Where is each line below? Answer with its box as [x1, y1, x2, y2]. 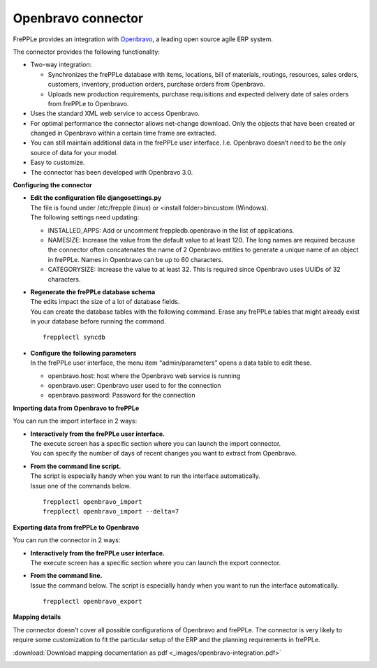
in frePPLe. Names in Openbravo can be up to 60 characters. [47, 255, 223, 263]
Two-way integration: [30, 60, 92, 69]
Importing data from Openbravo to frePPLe [13, 404, 140, 412]
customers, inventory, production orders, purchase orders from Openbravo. [47, 80, 265, 89]
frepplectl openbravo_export [43, 597, 142, 606]
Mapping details [13, 613, 61, 621]
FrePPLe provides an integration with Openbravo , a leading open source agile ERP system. [13, 35, 274, 43]
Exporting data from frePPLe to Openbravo [13, 523, 140, 531]
